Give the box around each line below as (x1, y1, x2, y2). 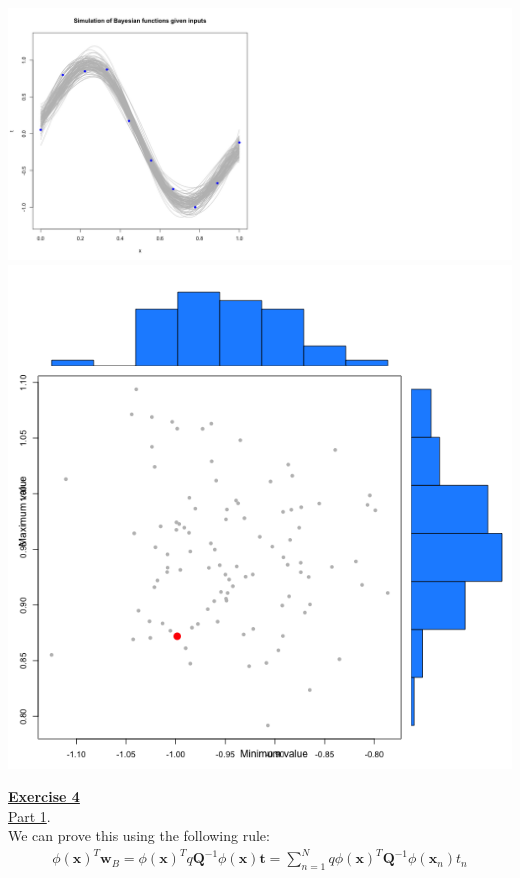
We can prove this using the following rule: (8, 825, 270, 846)
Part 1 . (8, 805, 51, 826)
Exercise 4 (8, 786, 80, 807)
